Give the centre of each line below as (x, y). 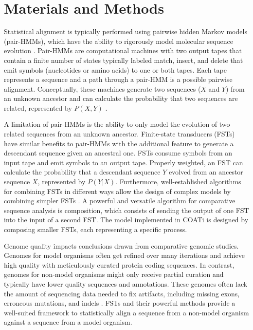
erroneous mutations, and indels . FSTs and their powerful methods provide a (120, 303)
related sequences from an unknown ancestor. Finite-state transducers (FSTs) (119, 134)
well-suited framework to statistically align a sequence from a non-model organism (126, 312)
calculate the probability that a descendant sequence (82, 172)
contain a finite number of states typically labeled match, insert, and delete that (124, 60)
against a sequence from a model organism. (68, 322)
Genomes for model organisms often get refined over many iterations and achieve (124, 255)
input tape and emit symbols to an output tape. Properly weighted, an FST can (124, 162)
